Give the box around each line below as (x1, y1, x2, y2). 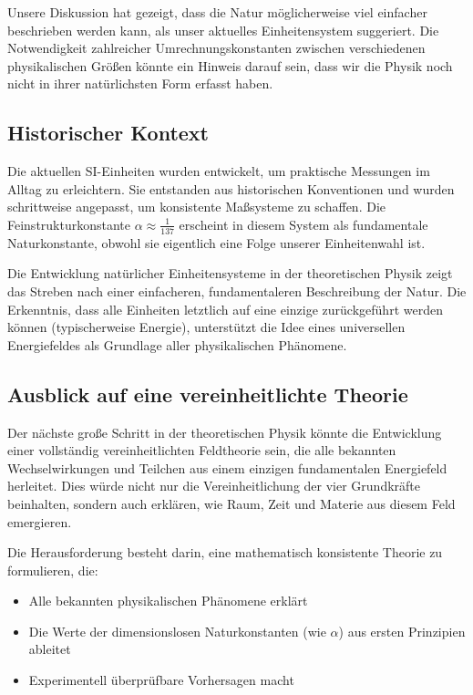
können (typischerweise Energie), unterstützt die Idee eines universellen (7, 317, 406, 337)
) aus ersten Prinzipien (338, 621, 466, 640)
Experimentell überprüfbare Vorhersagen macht (28, 670, 294, 690)
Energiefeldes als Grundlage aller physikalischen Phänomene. (7, 335, 347, 354)
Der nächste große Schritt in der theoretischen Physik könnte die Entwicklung (7, 422, 442, 441)
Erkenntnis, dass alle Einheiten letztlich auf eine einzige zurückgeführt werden (7, 299, 443, 318)
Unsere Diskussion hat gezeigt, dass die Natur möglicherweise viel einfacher (7, 3, 427, 21)
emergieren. (7, 512, 72, 531)
